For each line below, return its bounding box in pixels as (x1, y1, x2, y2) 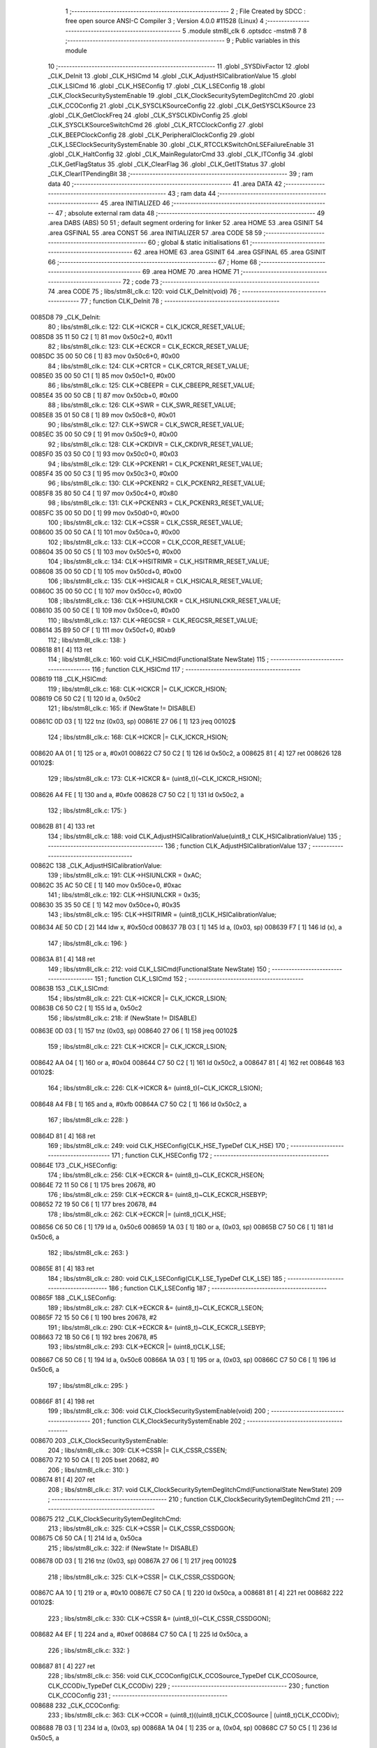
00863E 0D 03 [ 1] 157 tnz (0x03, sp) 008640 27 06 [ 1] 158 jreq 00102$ (30, 1026, 237, 1035)
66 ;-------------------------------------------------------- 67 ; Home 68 (47, 257, 258, 266)
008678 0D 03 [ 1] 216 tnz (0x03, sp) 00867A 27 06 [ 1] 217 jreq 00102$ (30, 1556, 237, 1566)
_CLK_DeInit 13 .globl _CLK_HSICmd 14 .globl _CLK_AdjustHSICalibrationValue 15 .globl (47, 72, 297, 80)
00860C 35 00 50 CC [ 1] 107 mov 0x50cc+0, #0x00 (30, 587, 182, 595)
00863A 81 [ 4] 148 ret (30, 955, 96, 963)
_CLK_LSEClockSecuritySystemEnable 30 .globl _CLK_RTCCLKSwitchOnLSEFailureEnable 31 (47, 141, 314, 149)
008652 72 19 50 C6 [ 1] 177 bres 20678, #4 (30, 1200, 157, 1209)
